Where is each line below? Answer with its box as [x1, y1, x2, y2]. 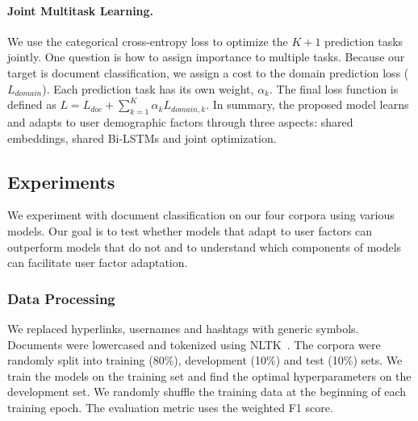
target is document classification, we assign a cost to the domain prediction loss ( [7, 64, 409, 81]
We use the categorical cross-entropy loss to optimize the [7, 32, 288, 49]
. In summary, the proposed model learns [206, 96, 409, 113]
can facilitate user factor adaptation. [7, 254, 188, 271]
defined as [7, 96, 56, 113]
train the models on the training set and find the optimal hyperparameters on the [7, 367, 412, 384]
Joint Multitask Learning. [7, 2, 154, 19]
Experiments [7, 169, 115, 194]
